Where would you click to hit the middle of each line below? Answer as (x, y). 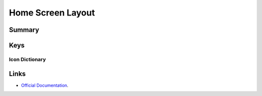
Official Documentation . (45, 85)
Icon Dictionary (27, 59)
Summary (24, 30)
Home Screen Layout (52, 13)
